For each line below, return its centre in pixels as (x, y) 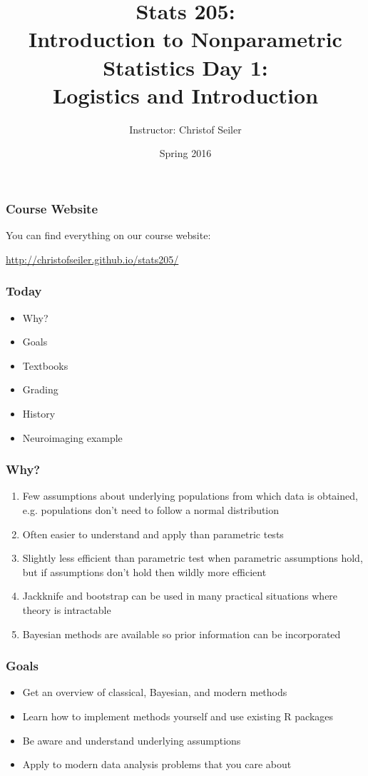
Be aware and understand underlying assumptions (132, 740)
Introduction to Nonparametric (185, 39)
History (39, 413)
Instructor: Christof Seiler (185, 129)
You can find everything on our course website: (108, 235)
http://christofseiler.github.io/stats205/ (92, 259)
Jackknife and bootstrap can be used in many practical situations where (180, 596)
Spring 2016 (185, 153)
